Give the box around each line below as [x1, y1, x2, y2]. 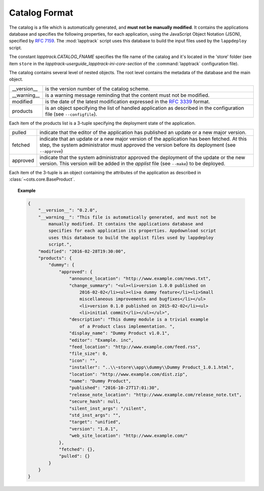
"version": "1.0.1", [69, 426, 118, 431]
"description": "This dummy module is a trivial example [69, 317, 209, 322]
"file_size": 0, [69, 351, 108, 356]
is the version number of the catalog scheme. [45, 85, 150, 92]
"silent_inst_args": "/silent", [69, 406, 147, 411]
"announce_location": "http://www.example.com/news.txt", [69, 276, 211, 282]
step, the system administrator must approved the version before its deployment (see [39, 142, 236, 148]
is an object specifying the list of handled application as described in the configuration [45, 104, 244, 111]
